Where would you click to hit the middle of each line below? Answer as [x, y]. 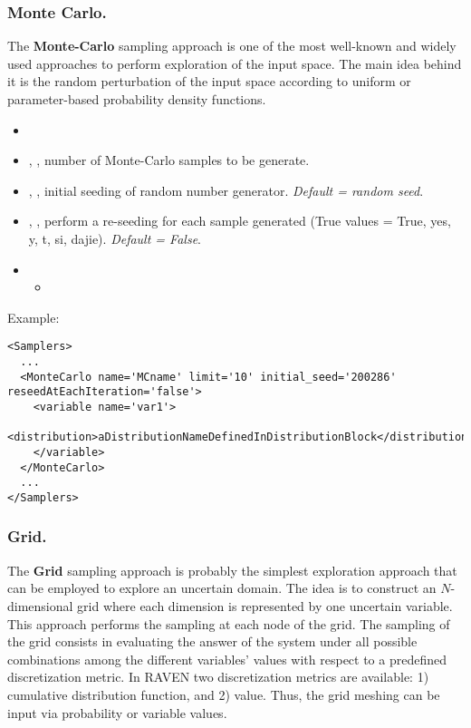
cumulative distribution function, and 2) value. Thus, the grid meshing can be [224, 694]
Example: [34, 317]
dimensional [40, 605]
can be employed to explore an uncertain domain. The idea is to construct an [222, 588]
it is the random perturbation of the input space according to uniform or [209, 81]
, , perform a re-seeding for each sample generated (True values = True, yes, [240, 221]
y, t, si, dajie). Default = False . [115, 238]
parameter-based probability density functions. [137, 99]
